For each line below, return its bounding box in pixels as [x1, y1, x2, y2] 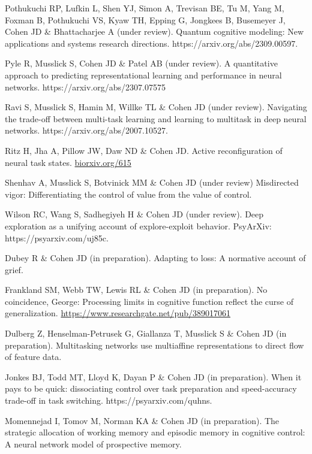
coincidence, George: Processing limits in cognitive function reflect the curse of [5, 295, 294, 307]
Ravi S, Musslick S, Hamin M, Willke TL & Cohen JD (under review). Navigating [5, 101, 307, 113]
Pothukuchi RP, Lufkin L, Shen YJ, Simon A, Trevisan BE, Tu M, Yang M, [5, 2, 284, 14]
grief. [5, 263, 23, 276]
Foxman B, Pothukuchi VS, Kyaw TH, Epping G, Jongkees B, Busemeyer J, [5, 13, 286, 26]
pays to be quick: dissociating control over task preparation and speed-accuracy [5, 382, 297, 395]
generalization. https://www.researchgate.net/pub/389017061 [5, 307, 230, 319]
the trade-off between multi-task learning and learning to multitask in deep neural [5, 112, 307, 125]
